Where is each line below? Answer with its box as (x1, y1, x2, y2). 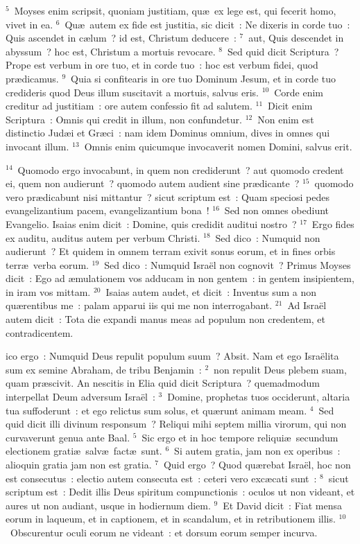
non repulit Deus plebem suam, (214, 362, 347, 376)
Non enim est (257, 112, 314, 126)
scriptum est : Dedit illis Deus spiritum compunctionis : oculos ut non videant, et (6, 484, 355, 499)
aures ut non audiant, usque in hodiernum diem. (6, 498, 211, 512)
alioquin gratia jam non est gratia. (6, 457, 152, 471)
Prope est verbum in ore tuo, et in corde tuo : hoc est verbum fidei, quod (6, 58, 318, 72)
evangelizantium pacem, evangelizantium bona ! (6, 203, 209, 218)
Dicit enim (268, 98, 313, 113)
